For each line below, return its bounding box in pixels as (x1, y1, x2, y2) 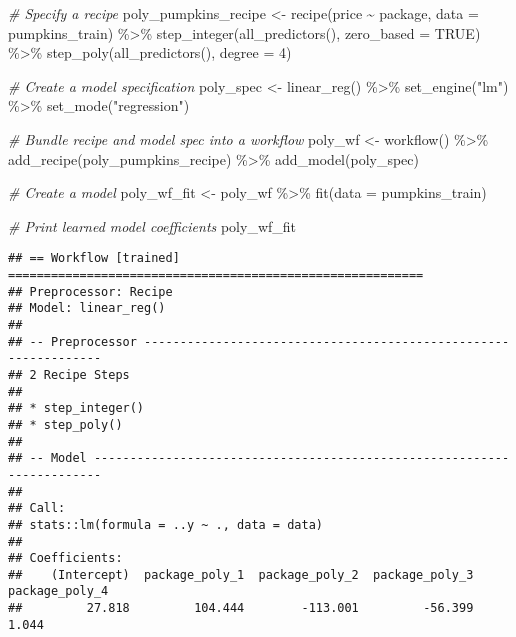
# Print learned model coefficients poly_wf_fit (8, 215, 297, 236)
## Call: (8, 501, 66, 516)
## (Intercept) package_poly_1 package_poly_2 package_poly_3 (8, 567, 474, 582)
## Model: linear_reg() (8, 301, 166, 316)
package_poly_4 (8, 584, 109, 599)
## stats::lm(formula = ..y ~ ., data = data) (8, 517, 323, 532)
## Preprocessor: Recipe (8, 284, 173, 299)
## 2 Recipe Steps (8, 367, 130, 382)
